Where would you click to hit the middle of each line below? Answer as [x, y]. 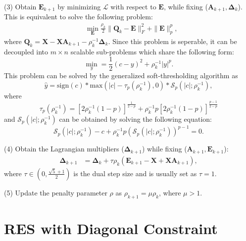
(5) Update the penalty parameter [56, 192]
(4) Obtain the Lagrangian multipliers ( [64, 149]
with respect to [133, 6]
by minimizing [79, 6]
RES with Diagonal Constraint [111, 228]
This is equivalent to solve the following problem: [78, 17]
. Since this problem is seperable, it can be [172, 41]
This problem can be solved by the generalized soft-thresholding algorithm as [121, 75]
